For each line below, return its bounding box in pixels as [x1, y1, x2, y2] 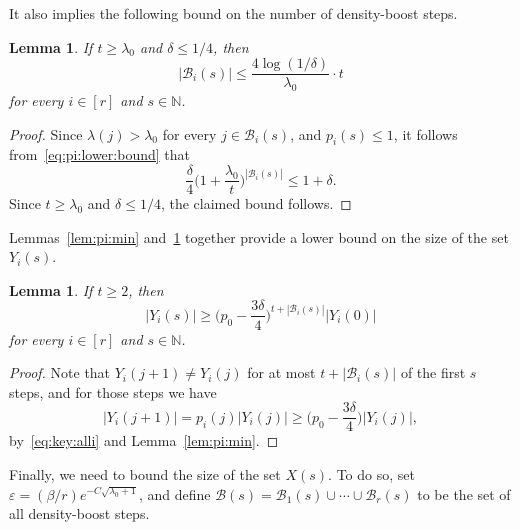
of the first [400, 362, 466, 383]
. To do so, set [328, 463, 415, 484]
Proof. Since [9, 123, 83, 144]
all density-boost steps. [9, 503, 150, 524]
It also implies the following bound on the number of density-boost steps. [9, 3, 458, 23]
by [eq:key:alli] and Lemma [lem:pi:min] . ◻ [9, 430, 279, 451]
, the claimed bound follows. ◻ [160, 193, 352, 214]
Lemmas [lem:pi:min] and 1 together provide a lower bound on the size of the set [9, 226, 509, 247]
